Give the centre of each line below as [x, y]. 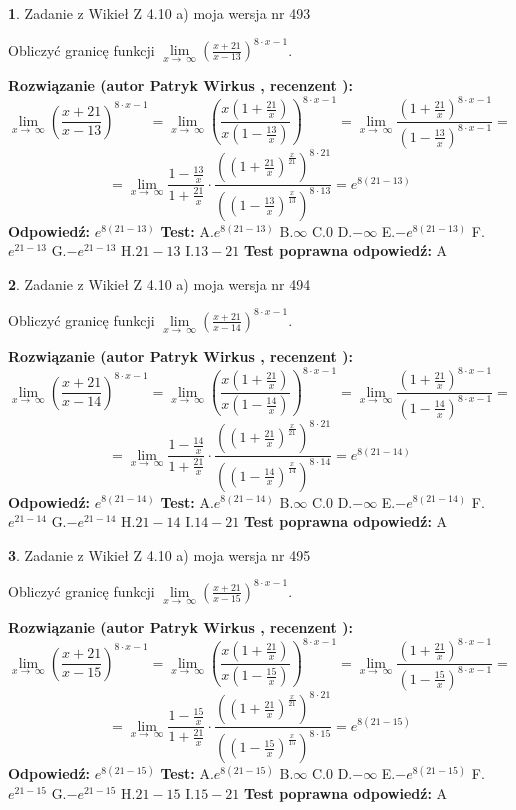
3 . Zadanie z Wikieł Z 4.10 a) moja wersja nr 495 [159, 554]
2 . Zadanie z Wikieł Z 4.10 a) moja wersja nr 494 [159, 283]
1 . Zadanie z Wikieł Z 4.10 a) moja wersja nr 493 [159, 13]
